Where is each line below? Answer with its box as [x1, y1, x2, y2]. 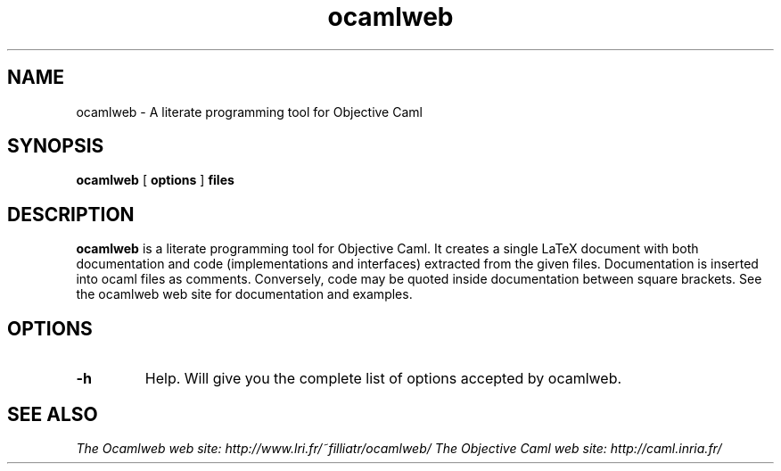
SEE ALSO [7, 402, 98, 426]
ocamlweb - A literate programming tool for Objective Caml [76, 103, 423, 120]
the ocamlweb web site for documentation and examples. [76, 286, 413, 302]
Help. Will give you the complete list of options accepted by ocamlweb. [144, 369, 622, 388]
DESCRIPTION [7, 202, 135, 226]
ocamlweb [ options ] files [76, 172, 234, 188]
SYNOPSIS [7, 135, 104, 158]
